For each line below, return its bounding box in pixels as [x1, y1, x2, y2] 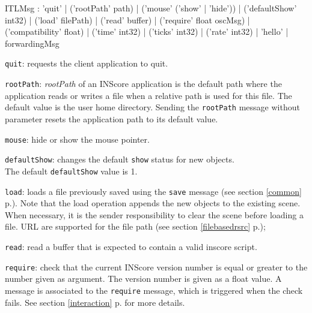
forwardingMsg [5, 37, 60, 49]
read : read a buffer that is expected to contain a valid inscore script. [5, 240, 257, 252]
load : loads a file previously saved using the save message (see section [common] [5, 185, 302, 197]
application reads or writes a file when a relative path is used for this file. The [5, 89, 292, 101]
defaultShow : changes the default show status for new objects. [5, 153, 234, 165]
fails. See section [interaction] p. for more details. [5, 296, 185, 308]
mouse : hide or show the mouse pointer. [5, 133, 150, 145]
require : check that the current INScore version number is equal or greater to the [5, 260, 308, 273]
